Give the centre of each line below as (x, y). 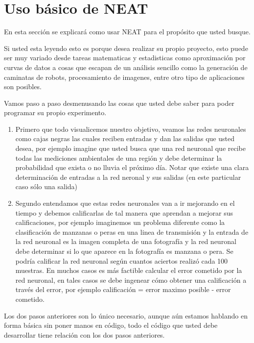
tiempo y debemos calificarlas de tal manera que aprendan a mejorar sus (124, 212)
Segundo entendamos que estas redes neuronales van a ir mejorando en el (125, 203)
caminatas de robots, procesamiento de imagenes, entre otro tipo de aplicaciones (124, 77)
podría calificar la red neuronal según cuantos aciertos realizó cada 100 (122, 260)
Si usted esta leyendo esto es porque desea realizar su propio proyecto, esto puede (126, 48)
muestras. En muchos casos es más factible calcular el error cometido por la (129, 270)
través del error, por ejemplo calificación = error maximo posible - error (123, 289)
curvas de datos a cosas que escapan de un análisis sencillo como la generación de (126, 67)
